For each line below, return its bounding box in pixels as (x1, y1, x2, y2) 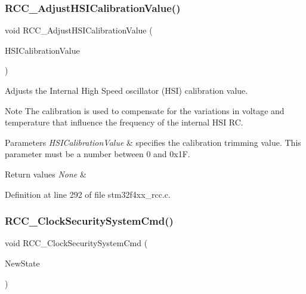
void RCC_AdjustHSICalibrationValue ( (5, 24, 153, 36)
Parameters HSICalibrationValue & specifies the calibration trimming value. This (5, 136, 301, 148)
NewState (5, 256, 40, 269)
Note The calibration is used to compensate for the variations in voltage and (5, 104, 285, 117)
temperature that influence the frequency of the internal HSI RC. (5, 116, 243, 128)
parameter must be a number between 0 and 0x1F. (5, 148, 190, 160)
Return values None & (5, 167, 86, 180)
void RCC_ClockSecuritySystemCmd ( (5, 237, 148, 249)
